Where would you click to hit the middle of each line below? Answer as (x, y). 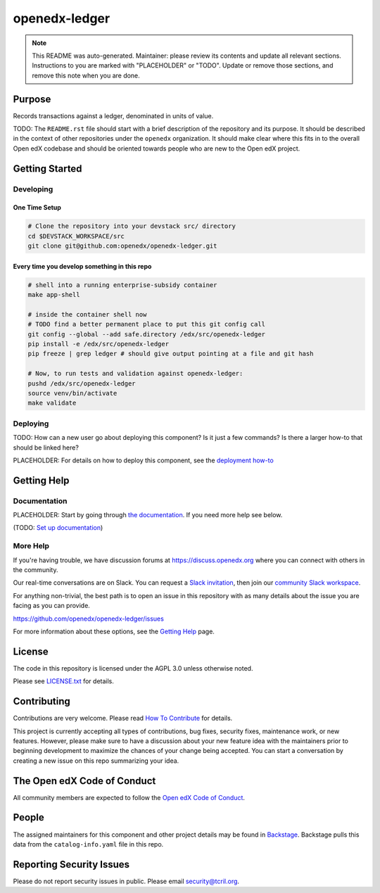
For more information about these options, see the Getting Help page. (114, 631)
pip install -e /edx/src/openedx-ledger (98, 344)
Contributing (42, 701)
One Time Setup (37, 208)
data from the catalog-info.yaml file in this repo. (88, 844)
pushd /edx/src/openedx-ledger (82, 383)
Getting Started (47, 169)
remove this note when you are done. (86, 75)
